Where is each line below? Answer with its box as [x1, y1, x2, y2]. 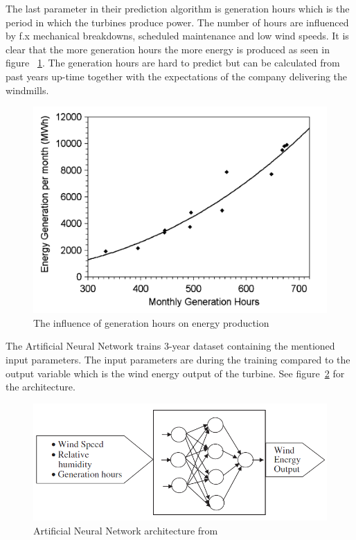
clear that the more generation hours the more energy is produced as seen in [6, 42, 330, 56]
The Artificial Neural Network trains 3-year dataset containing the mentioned [6, 339, 335, 353]
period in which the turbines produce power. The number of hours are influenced [6, 15, 349, 29]
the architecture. [6, 379, 75, 394]
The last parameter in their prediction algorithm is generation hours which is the [6, 1, 350, 15]
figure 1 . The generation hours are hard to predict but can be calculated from [6, 55, 340, 70]
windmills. [6, 82, 49, 97]
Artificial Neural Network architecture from [33, 523, 218, 537]
